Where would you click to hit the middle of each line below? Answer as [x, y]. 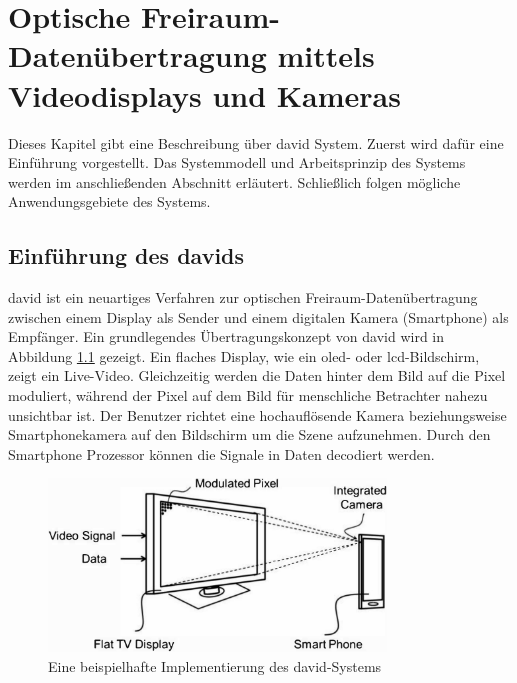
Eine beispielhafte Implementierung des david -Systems [215, 665]
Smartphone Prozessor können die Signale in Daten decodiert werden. [221, 453]
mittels [326, 55]
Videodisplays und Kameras [204, 94]
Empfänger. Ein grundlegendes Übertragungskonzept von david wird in [226, 336]
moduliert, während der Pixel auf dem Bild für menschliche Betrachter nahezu [248, 395]
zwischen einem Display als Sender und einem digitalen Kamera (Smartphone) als [258, 316]
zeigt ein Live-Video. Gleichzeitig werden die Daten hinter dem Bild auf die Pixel [257, 375]
